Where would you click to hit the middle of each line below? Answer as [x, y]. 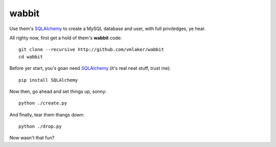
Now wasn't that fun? [32, 138]
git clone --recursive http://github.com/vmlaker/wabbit [91, 50]
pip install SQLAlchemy [48, 80]
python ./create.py [43, 103]
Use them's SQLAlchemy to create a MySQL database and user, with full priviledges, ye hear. [108, 29]
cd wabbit [31, 57]
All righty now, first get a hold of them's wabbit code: [66, 38]
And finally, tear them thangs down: [47, 114]
